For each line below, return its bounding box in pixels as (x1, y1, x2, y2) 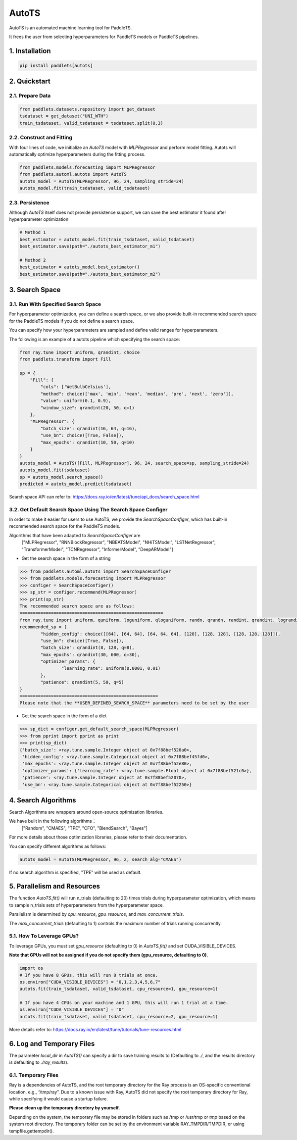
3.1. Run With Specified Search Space (9, 300, 101, 307)
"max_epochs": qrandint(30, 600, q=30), (40, 651, 140, 657)
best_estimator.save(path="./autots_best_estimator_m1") (19, 244, 161, 249)
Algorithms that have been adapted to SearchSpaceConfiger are (9, 532, 141, 538)
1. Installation (9, 47, 51, 55)
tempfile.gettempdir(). (9, 1128, 54, 1134)
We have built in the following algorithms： (9, 818, 97, 824)
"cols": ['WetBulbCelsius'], (40, 384, 111, 390)
